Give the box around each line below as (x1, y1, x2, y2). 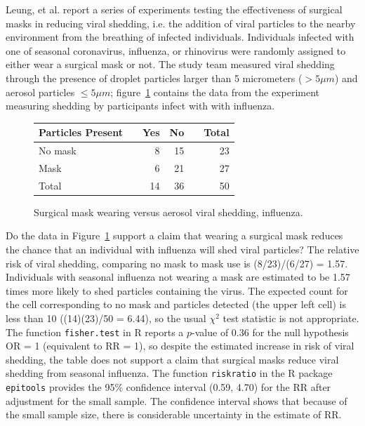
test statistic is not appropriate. (223, 311, 359, 326)
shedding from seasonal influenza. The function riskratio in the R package (6, 366, 333, 380)
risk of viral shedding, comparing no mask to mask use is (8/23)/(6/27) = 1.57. (6, 255, 348, 270)
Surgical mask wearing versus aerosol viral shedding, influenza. (34, 204, 303, 219)
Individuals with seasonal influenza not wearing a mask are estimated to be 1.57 (6, 269, 350, 284)
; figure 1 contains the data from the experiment (110, 84, 319, 99)
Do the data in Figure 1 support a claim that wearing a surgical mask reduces (6, 228, 343, 243)
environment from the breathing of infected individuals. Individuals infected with (6, 29, 354, 44)
